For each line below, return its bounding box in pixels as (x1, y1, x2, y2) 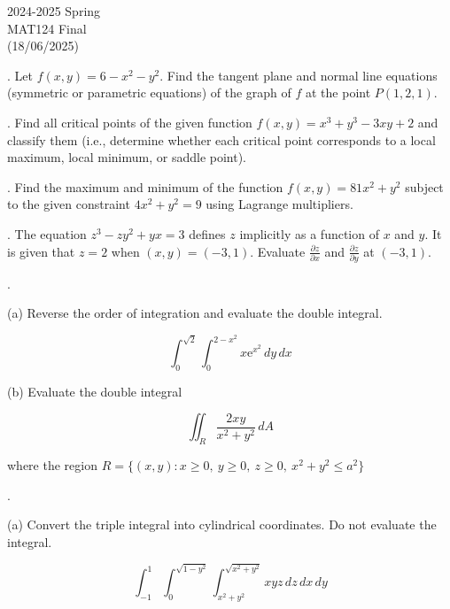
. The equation (7, 224, 87, 243)
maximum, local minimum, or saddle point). (7, 148, 247, 166)
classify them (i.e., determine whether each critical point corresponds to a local (7, 130, 436, 149)
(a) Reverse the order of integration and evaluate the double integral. (7, 304, 383, 322)
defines (189, 224, 226, 243)
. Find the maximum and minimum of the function (7, 177, 283, 196)
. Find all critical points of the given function (7, 112, 252, 131)
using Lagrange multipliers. (206, 195, 353, 213)
